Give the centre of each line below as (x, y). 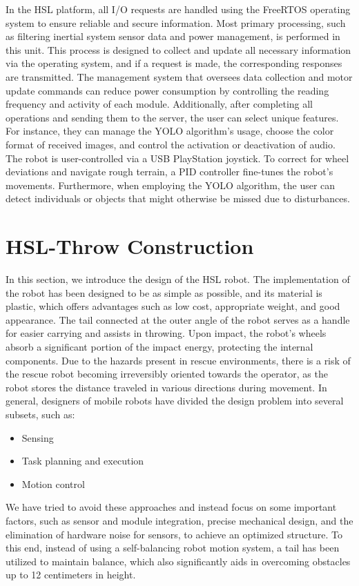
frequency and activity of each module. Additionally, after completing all (159, 104)
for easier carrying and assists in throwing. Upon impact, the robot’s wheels (166, 333)
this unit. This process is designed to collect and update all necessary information (178, 49)
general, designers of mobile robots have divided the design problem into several (175, 401)
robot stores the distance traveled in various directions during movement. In (166, 387)
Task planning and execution (83, 461)
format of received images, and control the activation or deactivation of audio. (171, 144)
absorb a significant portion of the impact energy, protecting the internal (159, 346)
